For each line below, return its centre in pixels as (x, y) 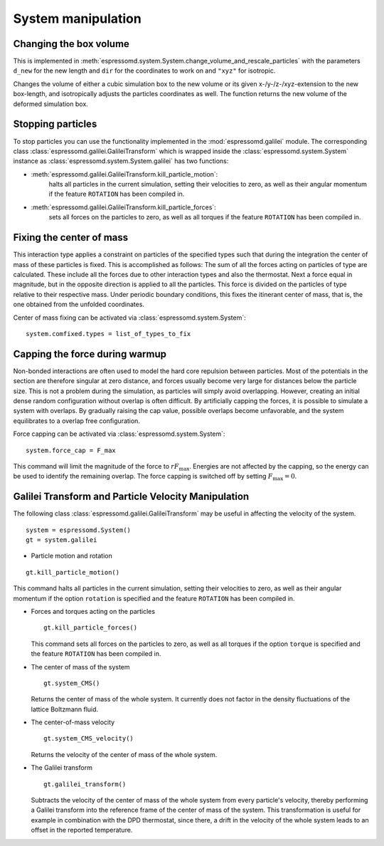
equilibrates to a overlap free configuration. (76, 421)
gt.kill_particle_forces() (91, 628)
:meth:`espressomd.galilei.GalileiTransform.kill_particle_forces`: (123, 207)
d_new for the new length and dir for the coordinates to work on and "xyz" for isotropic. (144, 70)
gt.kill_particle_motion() (73, 572)
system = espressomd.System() (79, 530)
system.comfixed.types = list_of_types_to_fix (108, 334)
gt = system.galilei (62, 540)
